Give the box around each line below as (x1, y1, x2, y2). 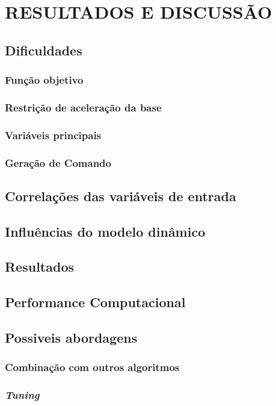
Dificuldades (5, 40, 82, 59)
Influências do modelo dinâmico (5, 222, 206, 240)
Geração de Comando (5, 155, 111, 170)
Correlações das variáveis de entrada (5, 186, 236, 205)
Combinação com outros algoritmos (5, 360, 180, 375)
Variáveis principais (5, 127, 102, 142)
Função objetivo (5, 72, 84, 87)
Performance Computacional (5, 293, 186, 311)
